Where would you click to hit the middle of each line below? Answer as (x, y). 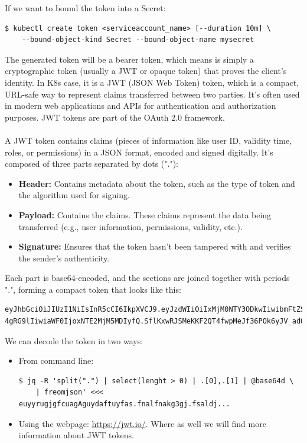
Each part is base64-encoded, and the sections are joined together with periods (147, 278)
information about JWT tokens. (76, 435)
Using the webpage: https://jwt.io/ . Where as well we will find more (142, 423)
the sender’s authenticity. (64, 258)
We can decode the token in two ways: (74, 340)
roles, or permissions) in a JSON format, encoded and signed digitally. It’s (139, 152)
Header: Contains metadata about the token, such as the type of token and (157, 183)
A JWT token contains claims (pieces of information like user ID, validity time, (148, 140)
